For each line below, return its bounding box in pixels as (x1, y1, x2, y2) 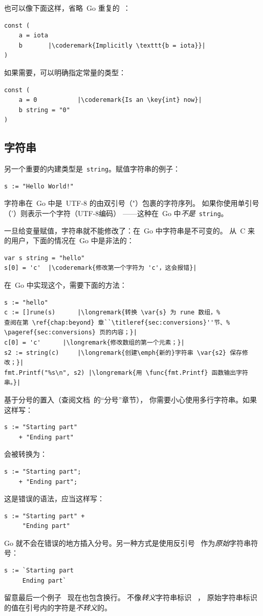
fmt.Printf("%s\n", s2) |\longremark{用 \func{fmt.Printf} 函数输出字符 (4, 369, 248, 376)
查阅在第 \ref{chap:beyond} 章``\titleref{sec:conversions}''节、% (4, 318, 230, 326)
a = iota (18, 32, 48, 39)
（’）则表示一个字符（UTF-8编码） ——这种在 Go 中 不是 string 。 (4, 207, 228, 218)
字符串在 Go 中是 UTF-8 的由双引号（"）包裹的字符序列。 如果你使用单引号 (4, 198, 259, 208)
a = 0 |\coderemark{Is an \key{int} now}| (18, 96, 202, 104)
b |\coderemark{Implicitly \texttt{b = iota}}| (18, 41, 206, 49)
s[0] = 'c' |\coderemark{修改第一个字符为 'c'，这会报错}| (4, 264, 197, 272)
